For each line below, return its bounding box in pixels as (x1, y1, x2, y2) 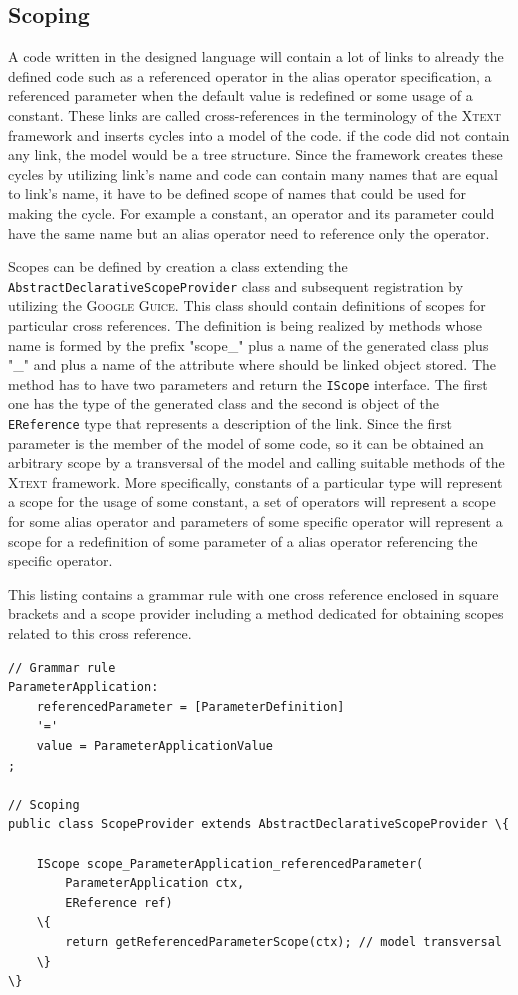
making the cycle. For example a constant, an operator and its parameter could (8, 202, 495, 223)
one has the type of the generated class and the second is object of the (8, 393, 439, 414)
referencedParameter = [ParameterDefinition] (36, 699, 345, 714)
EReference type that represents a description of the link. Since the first (8, 413, 452, 434)
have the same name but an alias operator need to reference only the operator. (8, 222, 490, 243)
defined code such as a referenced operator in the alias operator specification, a (8, 65, 492, 86)
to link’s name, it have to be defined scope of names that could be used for (8, 183, 467, 204)
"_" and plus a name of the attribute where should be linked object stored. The (8, 354, 496, 375)
